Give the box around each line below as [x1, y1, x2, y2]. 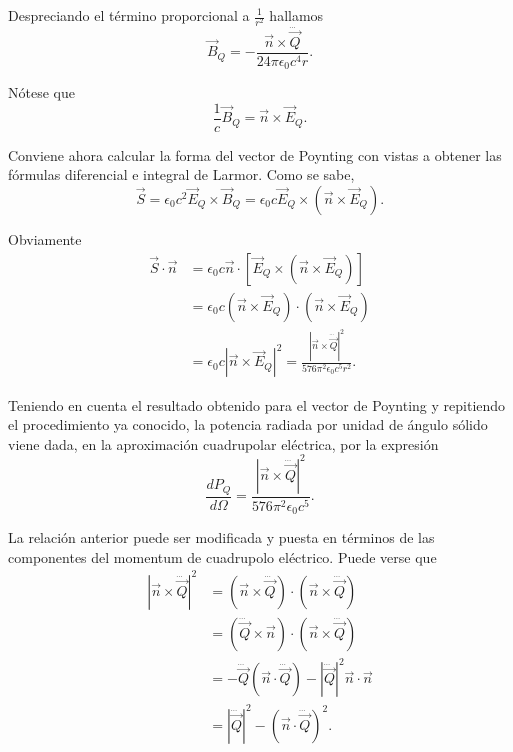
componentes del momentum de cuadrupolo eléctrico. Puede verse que [8, 546, 437, 567]
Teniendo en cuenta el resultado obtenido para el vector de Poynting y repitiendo [8, 394, 506, 415]
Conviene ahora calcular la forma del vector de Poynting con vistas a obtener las [8, 144, 502, 165]
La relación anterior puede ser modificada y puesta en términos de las [8, 527, 435, 548]
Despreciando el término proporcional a [8, 5, 250, 25]
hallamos [269, 5, 324, 25]
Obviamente [8, 228, 82, 249]
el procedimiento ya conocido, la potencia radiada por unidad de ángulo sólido [8, 414, 488, 435]
